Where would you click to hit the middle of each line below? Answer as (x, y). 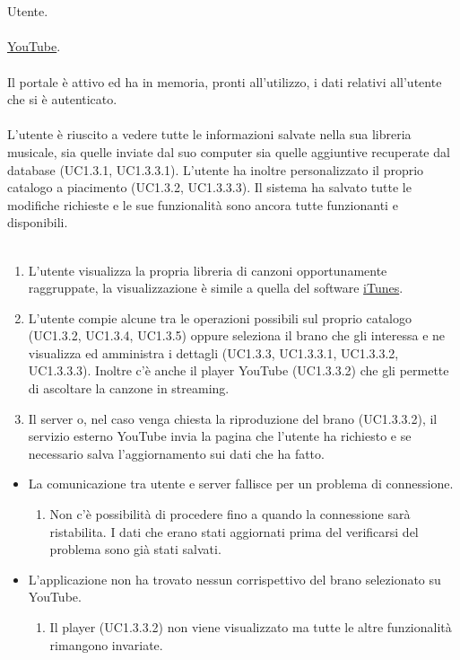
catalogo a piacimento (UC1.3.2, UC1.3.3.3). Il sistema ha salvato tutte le (209, 187)
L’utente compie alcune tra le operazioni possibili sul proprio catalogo (220, 317)
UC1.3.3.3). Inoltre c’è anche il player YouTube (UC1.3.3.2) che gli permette (239, 370)
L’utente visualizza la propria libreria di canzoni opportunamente (208, 270)
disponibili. (38, 222)
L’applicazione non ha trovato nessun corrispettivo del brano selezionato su (234, 579)
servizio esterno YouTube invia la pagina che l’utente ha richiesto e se (220, 436)
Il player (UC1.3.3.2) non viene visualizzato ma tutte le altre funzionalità (251, 627)
